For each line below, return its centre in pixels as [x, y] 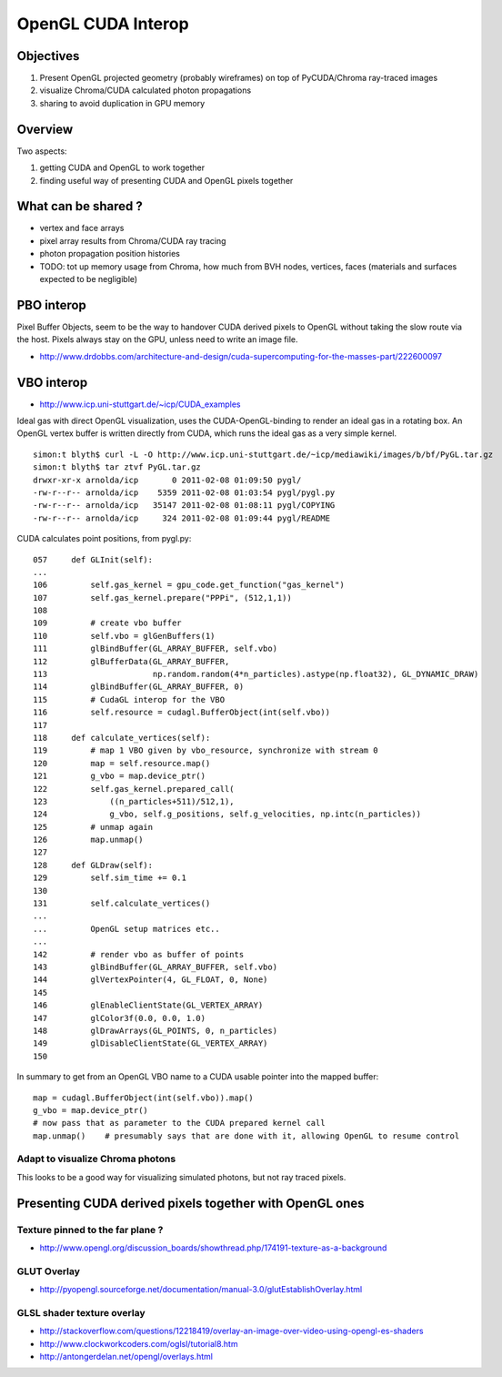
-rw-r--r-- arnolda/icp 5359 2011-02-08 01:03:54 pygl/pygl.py [184, 492]
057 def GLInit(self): [93, 559]
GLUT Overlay [49, 1271]
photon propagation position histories [110, 254]
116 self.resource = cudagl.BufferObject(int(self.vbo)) [182, 713]
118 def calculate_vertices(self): [122, 738]
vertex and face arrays [82, 228]
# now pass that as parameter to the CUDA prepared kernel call [180, 1123]
